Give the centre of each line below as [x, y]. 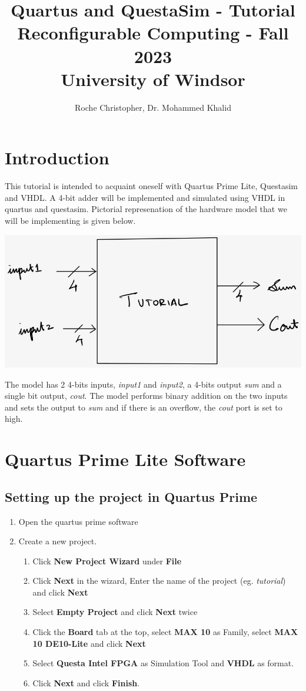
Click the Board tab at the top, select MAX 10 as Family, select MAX [165, 632]
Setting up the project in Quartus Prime [131, 496]
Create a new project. [58, 541]
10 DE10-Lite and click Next [89, 643]
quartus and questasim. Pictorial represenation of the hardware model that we [146, 209]
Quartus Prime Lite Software [125, 459]
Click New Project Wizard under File [107, 561]
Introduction [57, 158]
